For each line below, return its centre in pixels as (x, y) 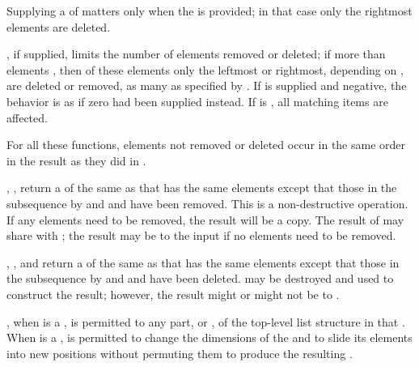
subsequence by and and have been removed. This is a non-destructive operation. (207, 203)
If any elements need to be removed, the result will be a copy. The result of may (205, 219)
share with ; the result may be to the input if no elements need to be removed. (201, 235)
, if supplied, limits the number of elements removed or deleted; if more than (196, 54)
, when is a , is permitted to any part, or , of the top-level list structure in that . (206, 321)
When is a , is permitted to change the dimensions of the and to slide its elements (209, 337)
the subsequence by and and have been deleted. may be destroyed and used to (200, 278)
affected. (27, 117)
